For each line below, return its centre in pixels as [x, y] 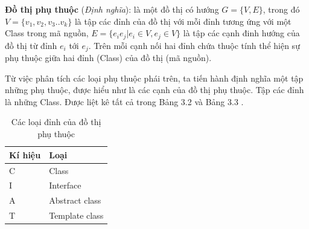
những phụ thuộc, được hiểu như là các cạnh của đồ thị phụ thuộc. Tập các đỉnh [154, 90]
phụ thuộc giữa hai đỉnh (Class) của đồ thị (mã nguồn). [108, 58]
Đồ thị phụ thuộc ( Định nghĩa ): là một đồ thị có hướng [112, 9]
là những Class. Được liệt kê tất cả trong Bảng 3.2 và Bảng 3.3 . [124, 101]
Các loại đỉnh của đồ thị [56, 122]
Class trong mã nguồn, [47, 33]
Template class [76, 215]
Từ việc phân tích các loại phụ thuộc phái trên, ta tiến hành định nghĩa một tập [154, 78]
